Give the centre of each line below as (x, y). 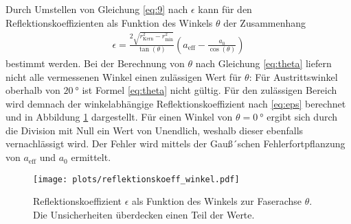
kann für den (225, 9)
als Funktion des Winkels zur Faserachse (217, 201)
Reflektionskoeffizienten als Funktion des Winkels (109, 22)
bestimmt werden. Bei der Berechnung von (95, 63)
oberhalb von (33, 90)
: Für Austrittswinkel (293, 76)
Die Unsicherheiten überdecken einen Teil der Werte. (144, 214)
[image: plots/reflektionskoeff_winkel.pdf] (136, 179)
